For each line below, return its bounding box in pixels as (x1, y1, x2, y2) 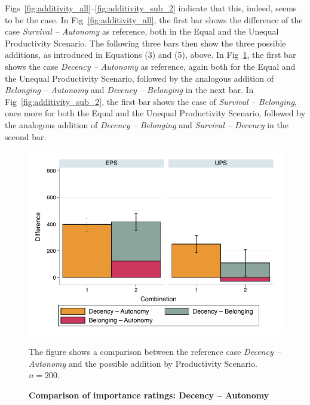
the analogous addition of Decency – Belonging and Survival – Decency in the (5, 118, 288, 131)
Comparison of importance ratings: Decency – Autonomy (29, 388, 269, 401)
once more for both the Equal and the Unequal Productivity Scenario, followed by (5, 107, 306, 119)
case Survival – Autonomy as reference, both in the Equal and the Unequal (5, 25, 279, 38)
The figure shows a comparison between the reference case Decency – (29, 345, 281, 358)
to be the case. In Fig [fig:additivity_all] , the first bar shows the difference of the (5, 13, 303, 26)
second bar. (5, 130, 47, 143)
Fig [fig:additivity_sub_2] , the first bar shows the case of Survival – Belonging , (5, 95, 297, 107)
